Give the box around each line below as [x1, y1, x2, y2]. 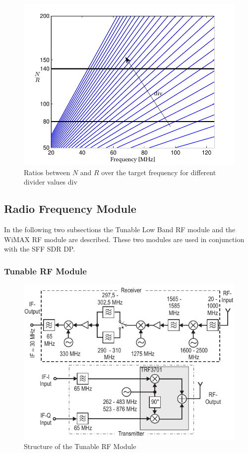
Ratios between [24, 167, 70, 177]
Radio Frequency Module [4, 201, 136, 216]
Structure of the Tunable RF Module [24, 441, 136, 451]
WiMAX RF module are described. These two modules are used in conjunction [4, 234, 245, 244]
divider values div [24, 177, 77, 187]
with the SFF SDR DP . [4, 244, 75, 254]
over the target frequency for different [101, 167, 216, 177]
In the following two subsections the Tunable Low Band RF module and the [4, 224, 236, 235]
